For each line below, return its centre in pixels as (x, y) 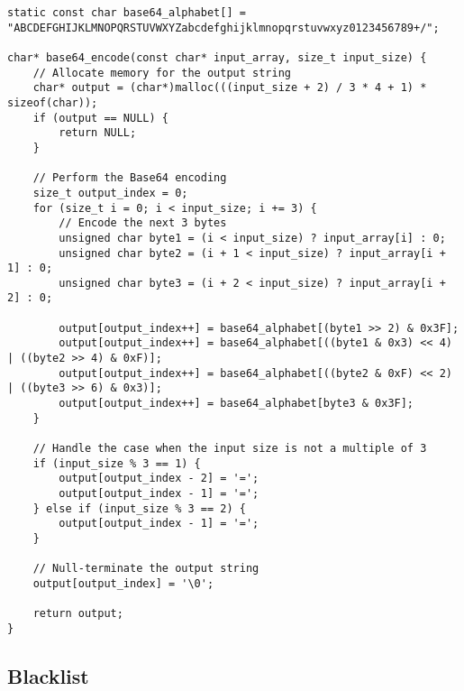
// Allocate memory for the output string (162, 73)
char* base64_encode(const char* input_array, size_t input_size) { (217, 57)
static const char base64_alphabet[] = (127, 13)
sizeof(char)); (53, 102)
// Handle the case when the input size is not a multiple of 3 (230, 449)
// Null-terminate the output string (146, 569)
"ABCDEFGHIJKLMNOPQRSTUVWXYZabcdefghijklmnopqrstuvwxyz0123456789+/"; (223, 28)
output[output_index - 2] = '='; (159, 479)
